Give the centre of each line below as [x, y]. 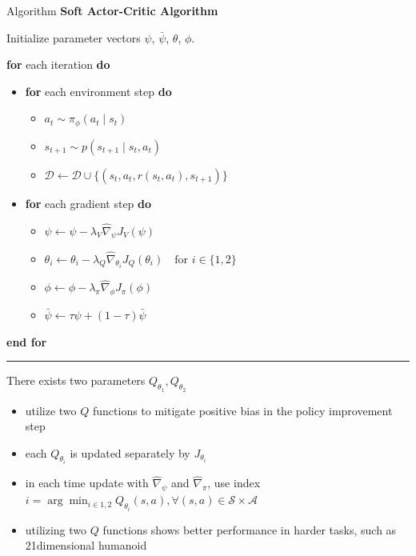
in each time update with [87, 483]
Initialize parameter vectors [74, 37]
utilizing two [56, 529]
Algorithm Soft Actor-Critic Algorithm [112, 10]
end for [27, 341]
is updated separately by [130, 452]
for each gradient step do [88, 203]
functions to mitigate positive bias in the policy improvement [242, 410]
